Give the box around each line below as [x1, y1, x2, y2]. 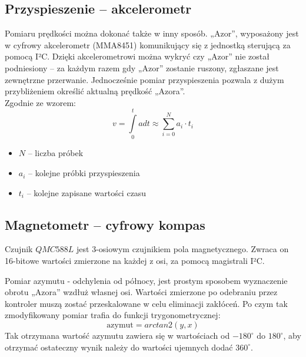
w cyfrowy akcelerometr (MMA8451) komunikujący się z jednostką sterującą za [5, 38, 291, 51]
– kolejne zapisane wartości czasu [26, 186, 147, 199]
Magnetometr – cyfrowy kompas [5, 215, 205, 233]
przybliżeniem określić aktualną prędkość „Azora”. [5, 85, 185, 97]
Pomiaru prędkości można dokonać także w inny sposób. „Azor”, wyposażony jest [5, 27, 299, 39]
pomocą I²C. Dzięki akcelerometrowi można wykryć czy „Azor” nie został [5, 50, 270, 62]
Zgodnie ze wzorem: [5, 96, 76, 108]
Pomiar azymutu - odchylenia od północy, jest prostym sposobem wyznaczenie [5, 274, 288, 286]
